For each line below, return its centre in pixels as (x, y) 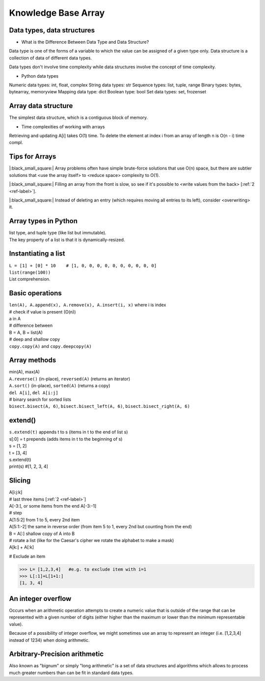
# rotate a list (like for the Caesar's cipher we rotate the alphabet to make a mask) (92, 540)
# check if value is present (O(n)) (42, 312)
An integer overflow (40, 599)
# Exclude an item (27, 556)
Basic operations (36, 293)
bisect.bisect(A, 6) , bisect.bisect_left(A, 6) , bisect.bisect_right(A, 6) (100, 406)
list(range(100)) (30, 272)
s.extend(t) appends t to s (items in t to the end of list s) (68, 432)
